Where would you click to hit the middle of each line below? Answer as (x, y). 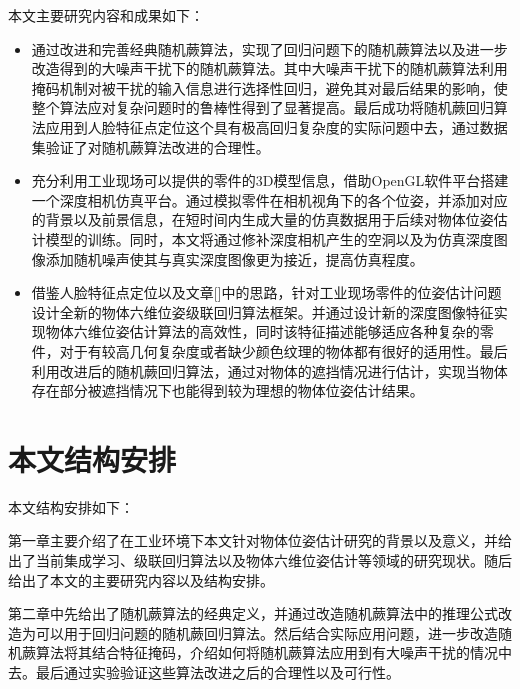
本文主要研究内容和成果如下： (106, 15)
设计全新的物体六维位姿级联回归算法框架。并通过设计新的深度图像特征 (262, 311)
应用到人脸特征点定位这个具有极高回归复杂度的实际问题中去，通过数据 (276, 126)
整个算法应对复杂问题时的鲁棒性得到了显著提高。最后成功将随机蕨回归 (262, 107)
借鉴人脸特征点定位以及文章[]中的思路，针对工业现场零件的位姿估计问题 (266, 292)
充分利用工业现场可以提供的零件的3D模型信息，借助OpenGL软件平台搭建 (270, 180)
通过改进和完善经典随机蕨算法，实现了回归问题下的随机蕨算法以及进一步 (269, 48)
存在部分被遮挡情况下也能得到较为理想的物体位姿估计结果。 (227, 390)
